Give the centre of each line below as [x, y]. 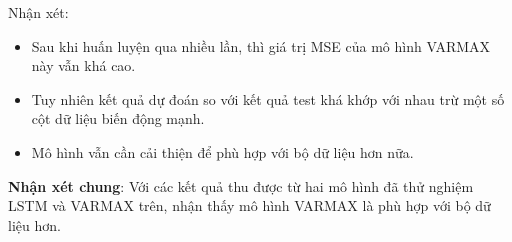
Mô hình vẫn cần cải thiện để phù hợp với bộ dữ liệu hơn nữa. [222, 151]
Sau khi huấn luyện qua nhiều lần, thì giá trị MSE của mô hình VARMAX [261, 45]
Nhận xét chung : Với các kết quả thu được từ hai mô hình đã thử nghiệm [241, 185]
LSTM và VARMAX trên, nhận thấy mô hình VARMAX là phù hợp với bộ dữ [249, 205]
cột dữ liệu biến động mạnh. [118, 118]
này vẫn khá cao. [83, 65]
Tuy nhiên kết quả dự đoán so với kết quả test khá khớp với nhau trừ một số [268, 98]
